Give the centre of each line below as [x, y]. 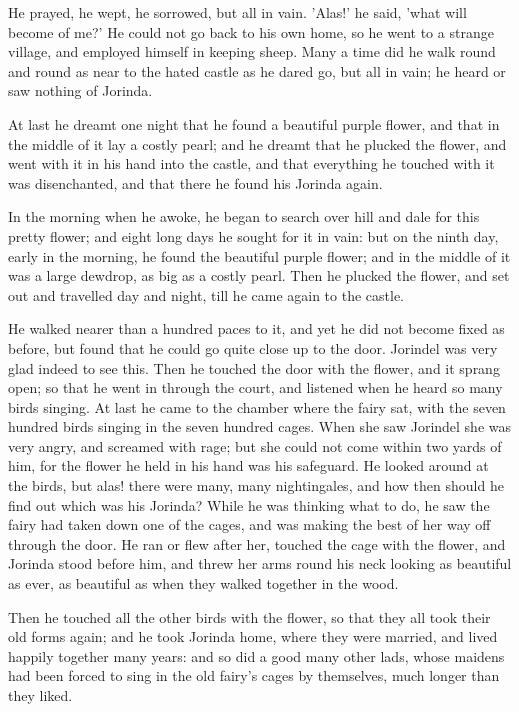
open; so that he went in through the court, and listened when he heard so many [255, 387]
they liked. [40, 695]
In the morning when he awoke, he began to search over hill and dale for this [244, 216]
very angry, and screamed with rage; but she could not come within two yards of [255, 445]
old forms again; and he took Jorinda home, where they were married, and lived [253, 636]
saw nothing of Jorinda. [80, 90]
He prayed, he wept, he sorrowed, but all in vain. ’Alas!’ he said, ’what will [237, 12]
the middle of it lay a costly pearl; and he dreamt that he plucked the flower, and [257, 143]
